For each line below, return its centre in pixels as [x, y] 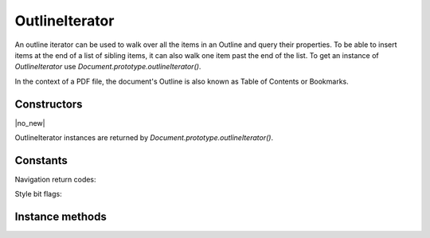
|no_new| [30, 123]
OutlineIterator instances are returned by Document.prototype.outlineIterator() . [144, 138]
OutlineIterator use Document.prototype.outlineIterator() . [108, 67]
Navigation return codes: [55, 179]
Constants [41, 160]
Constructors [49, 104]
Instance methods [61, 217]
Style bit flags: [39, 194]
